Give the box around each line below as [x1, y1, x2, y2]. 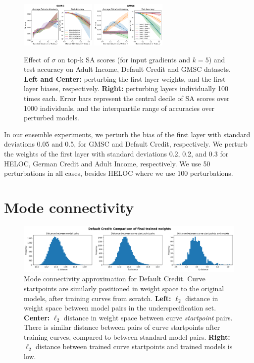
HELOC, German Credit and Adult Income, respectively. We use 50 [4, 158, 210, 168]
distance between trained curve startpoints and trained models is [35, 341, 233, 352]
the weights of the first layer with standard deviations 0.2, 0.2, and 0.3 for [4, 148, 229, 158]
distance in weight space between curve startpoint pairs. [63, 312, 233, 322]
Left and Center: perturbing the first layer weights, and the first [24, 73, 226, 84]
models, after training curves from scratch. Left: [24, 293, 171, 303]
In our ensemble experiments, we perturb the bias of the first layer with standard [4, 129, 251, 139]
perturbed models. [24, 112, 79, 123]
